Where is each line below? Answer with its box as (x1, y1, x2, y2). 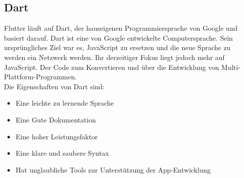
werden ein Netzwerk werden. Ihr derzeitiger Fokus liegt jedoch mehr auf (4, 52, 225, 62)
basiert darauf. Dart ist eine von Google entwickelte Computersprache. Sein (4, 32, 233, 43)
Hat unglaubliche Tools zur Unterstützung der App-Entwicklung (15, 164, 211, 175)
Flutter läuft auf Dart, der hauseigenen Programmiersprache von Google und (4, 23, 238, 33)
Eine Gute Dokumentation (15, 114, 96, 124)
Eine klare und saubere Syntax (15, 148, 109, 158)
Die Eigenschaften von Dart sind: (4, 81, 105, 91)
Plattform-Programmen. (4, 71, 77, 82)
